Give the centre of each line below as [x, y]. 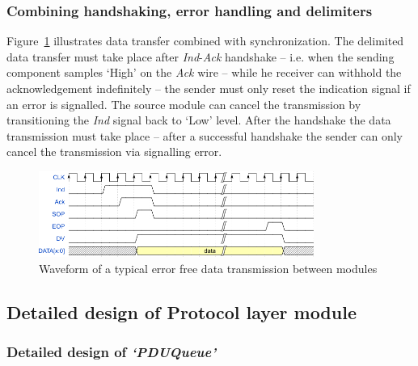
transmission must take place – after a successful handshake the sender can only [205, 135]
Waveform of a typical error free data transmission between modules [208, 268]
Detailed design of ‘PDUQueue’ [112, 351]
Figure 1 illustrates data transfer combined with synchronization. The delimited [205, 41]
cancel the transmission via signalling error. [114, 151]
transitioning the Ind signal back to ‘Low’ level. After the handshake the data [199, 120]
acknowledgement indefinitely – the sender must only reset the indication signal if [209, 88]
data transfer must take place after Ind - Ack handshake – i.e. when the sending [201, 56]
